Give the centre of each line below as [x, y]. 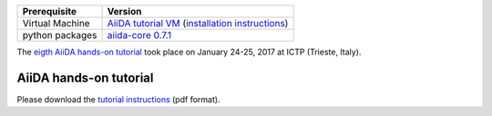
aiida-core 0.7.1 [139, 35]
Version [124, 11]
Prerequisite [50, 11]
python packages [60, 35]
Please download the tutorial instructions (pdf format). [118, 99]
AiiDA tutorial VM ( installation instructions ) [198, 23]
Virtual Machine [56, 23]
